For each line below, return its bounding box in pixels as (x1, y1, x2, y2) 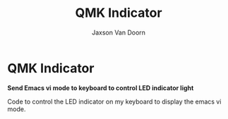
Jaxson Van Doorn (91, 28, 146, 37)
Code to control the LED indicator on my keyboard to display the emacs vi (7, 97, 222, 106)
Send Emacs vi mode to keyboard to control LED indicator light (7, 83, 194, 92)
